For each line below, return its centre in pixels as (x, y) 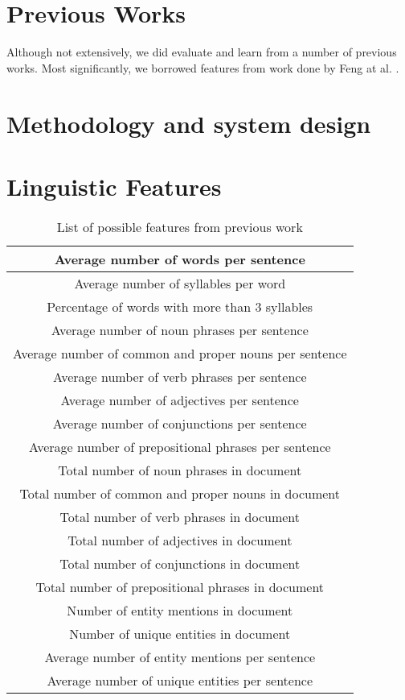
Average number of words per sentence (180, 259)
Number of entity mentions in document (180, 610)
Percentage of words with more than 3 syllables (180, 306)
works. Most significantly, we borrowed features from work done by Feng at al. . (203, 67)
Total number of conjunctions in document (180, 563)
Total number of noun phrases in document (180, 470)
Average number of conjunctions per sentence (180, 423)
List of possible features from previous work (180, 226)
